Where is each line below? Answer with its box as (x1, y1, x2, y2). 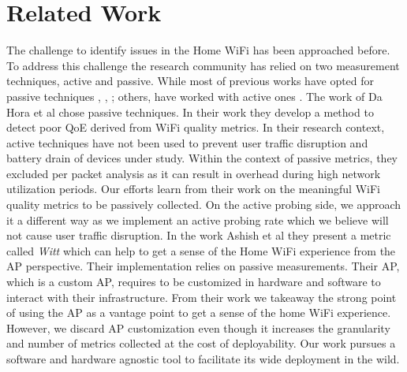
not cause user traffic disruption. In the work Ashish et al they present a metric (6, 227, 391, 244)
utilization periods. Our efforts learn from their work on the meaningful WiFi (6, 180, 380, 197)
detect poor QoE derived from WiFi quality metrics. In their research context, (6, 119, 385, 136)
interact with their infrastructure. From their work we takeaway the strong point (6, 288, 397, 305)
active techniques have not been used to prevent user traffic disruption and (6, 134, 368, 151)
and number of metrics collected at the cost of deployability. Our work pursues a (6, 335, 396, 352)
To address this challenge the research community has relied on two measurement (6, 57, 400, 73)
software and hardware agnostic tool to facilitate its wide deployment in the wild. (6, 351, 400, 366)
